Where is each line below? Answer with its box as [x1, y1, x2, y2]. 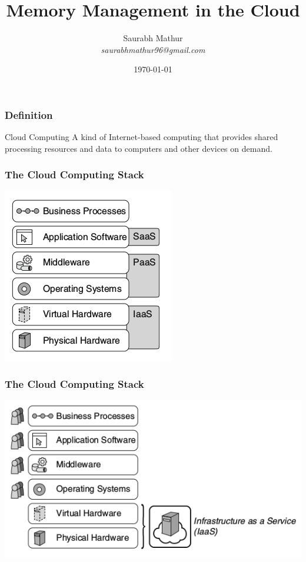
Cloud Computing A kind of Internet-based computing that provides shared [5, 131, 278, 143]
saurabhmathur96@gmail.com [101, 43, 205, 55]
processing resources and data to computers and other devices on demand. [5, 142, 272, 154]
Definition [5, 107, 53, 122]
